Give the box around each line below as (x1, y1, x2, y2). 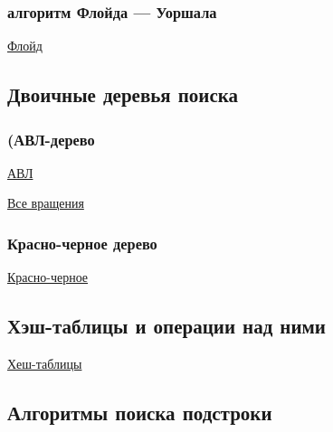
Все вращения (7, 193, 84, 212)
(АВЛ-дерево (7, 127, 95, 150)
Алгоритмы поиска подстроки (7, 399, 272, 426)
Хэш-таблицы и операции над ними (7, 312, 326, 340)
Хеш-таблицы (7, 354, 82, 373)
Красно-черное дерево (7, 231, 157, 254)
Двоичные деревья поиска (7, 80, 239, 108)
